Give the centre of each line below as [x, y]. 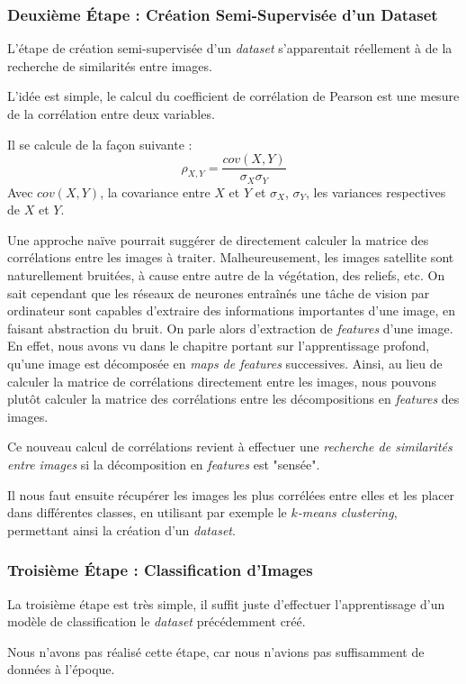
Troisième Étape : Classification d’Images [160, 570]
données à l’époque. [61, 669]
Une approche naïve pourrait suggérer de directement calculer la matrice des [218, 239]
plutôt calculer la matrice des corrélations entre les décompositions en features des [233, 399]
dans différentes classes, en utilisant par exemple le [147, 512]
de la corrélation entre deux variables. [111, 114]
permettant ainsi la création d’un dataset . [121, 529]
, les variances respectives [376, 192]
